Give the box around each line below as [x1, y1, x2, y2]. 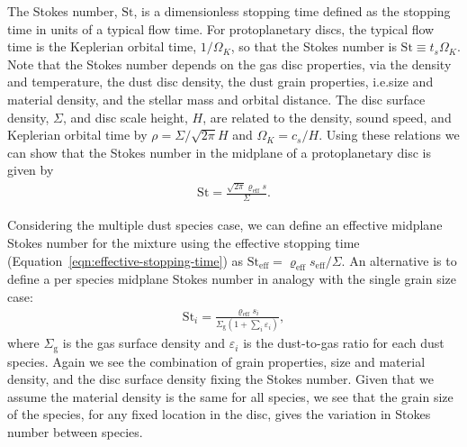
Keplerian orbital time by [7, 125, 148, 144]
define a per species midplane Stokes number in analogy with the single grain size [7, 269, 457, 288]
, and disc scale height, [62, 107, 188, 126]
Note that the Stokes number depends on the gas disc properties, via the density [7, 54, 452, 73]
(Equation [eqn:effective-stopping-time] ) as [7, 251, 244, 269]
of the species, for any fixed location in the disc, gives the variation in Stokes [7, 405, 431, 424]
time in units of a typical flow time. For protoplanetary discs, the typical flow [7, 19, 435, 38]
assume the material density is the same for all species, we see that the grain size [7, 387, 454, 406]
